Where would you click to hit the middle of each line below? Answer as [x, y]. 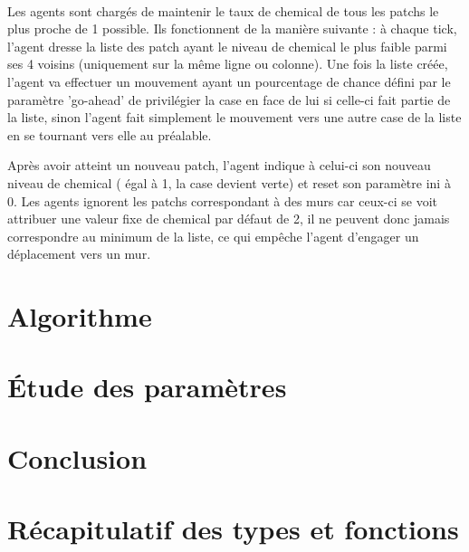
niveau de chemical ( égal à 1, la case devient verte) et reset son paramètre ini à [229, 182]
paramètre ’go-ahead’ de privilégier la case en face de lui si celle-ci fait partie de [229, 99]
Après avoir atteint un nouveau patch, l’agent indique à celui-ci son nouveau [219, 165]
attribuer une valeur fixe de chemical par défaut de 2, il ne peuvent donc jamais [229, 219]
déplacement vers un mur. [79, 254]
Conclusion [77, 457]
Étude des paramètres [147, 387]
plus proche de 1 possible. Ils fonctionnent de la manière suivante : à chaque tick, [232, 29]
